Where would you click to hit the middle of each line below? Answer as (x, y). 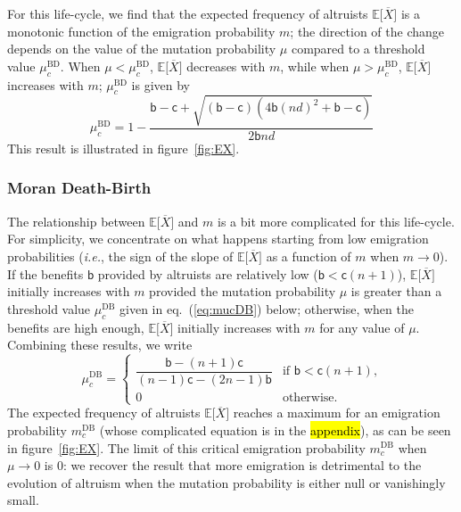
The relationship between (76, 221)
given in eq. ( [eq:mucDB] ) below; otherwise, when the (267, 308)
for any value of (362, 327)
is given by (161, 84)
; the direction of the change (367, 31)
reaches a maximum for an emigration (337, 413)
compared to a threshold (358, 49)
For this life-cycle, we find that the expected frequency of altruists (188, 13)
